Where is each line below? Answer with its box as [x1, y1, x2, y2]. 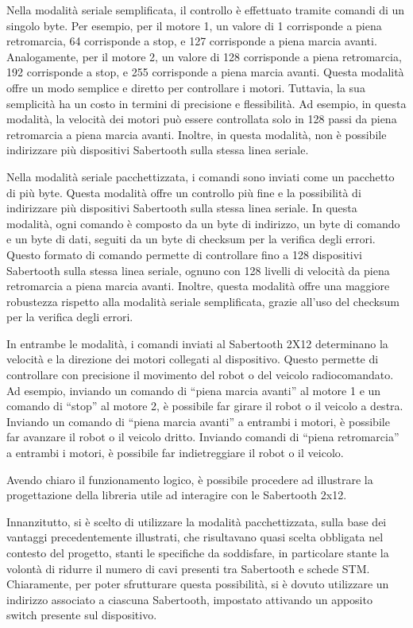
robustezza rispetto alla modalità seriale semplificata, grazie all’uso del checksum [6, 293, 399, 309]
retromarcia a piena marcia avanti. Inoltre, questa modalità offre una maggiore [6, 277, 390, 294]
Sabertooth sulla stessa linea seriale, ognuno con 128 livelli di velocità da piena [6, 262, 390, 278]
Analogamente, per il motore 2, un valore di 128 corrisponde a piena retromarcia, [6, 48, 402, 64]
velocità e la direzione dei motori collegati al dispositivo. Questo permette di [6, 351, 379, 367]
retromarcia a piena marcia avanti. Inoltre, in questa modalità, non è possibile [6, 126, 387, 142]
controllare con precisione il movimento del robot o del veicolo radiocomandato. [6, 366, 394, 383]
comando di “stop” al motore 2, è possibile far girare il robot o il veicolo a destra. [6, 397, 403, 414]
